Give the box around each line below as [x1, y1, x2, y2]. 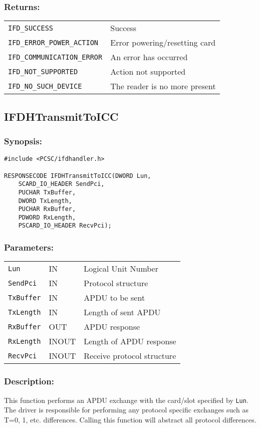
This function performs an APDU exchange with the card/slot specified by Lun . [4, 394, 248, 405]
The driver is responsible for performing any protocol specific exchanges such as [4, 404, 249, 415]
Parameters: [4, 241, 54, 254]
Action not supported [110, 66, 186, 78]
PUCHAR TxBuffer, [18, 188, 76, 196]
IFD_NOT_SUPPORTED [8, 67, 78, 76]
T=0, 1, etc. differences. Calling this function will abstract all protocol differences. [4, 414, 256, 424]
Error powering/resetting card [110, 37, 216, 49]
